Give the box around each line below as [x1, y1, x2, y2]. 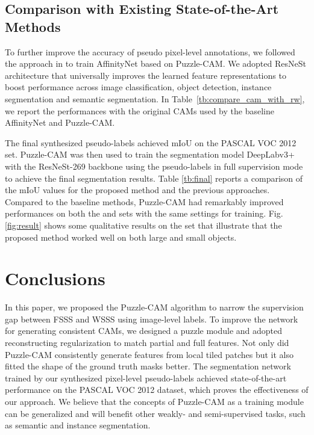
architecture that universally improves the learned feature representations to [5, 69, 286, 81]
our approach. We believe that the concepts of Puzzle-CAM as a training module [5, 395, 304, 407]
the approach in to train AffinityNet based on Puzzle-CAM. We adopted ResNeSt [5, 57, 306, 70]
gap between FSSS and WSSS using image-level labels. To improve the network [5, 312, 298, 325]
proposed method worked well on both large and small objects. [5, 230, 237, 243]
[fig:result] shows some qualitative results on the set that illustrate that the [5, 218, 282, 231]
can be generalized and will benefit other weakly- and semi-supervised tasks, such [5, 407, 306, 419]
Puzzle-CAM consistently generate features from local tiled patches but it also [5, 348, 294, 360]
